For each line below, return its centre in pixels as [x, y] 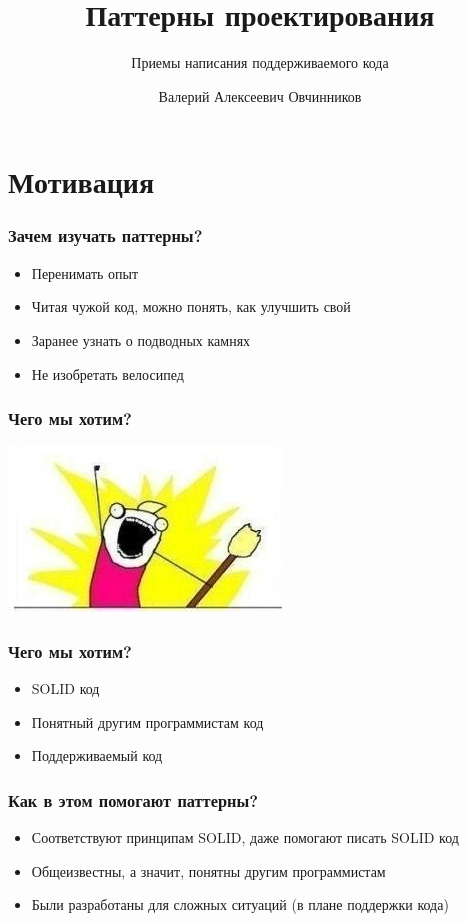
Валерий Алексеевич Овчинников [260, 95]
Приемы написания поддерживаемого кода [260, 62]
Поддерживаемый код [97, 755]
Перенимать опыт [85, 272]
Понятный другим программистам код [147, 721]
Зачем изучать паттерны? [105, 235]
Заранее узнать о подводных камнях [141, 339]
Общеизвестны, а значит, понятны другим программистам [208, 870]
